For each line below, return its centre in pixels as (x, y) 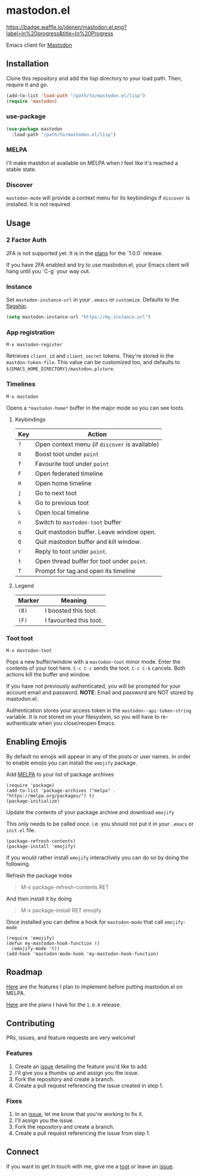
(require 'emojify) (30, 938)
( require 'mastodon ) (32, 101)
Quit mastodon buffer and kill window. (88, 542)
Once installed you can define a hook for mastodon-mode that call (85, 922)
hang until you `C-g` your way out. (48, 271)
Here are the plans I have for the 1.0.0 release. (64, 1005)
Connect (23, 1152)
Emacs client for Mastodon (39, 45)
